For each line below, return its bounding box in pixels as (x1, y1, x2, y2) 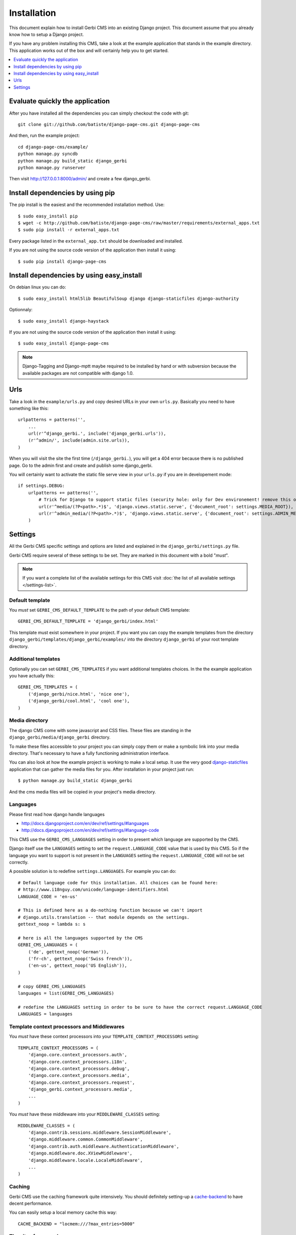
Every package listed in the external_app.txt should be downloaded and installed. (9, 238, 184, 244)
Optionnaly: (9, 307, 33, 313)
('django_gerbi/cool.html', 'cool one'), (28, 698, 130, 704)
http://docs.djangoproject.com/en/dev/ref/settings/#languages (21, 821, 149, 826)
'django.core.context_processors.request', (28, 1079, 135, 1085)
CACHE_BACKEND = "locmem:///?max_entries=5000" (18, 1221, 135, 1227)
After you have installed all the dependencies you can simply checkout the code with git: (9, 110, 189, 116)
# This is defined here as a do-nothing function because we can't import (18, 907, 203, 913)
